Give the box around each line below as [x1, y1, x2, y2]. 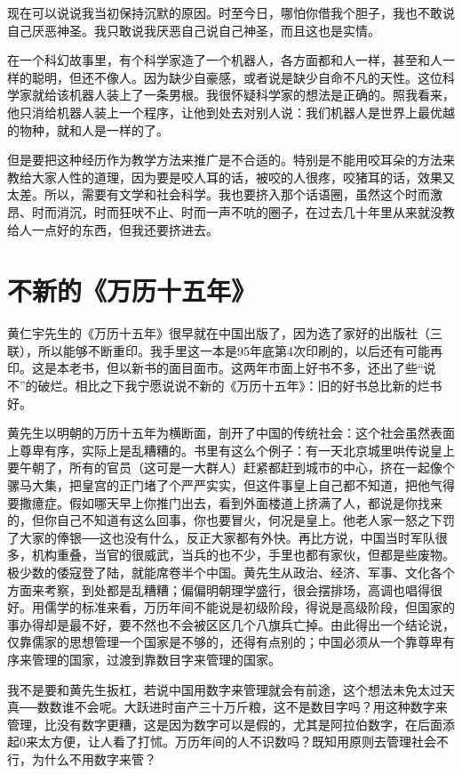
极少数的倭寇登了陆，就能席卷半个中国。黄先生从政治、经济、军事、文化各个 [7, 562, 455, 581]
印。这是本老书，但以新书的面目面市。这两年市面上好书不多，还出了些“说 [7, 359, 436, 377]
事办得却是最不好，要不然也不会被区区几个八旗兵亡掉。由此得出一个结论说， [7, 615, 455, 633]
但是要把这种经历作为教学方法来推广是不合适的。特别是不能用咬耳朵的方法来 [7, 150, 455, 169]
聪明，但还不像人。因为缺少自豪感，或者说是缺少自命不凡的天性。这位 [31, 68, 442, 86]
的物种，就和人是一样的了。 [7, 120, 169, 139]
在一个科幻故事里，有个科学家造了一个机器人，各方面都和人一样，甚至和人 [7, 51, 442, 69]
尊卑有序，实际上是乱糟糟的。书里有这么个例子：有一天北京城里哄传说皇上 [19, 440, 455, 459]
